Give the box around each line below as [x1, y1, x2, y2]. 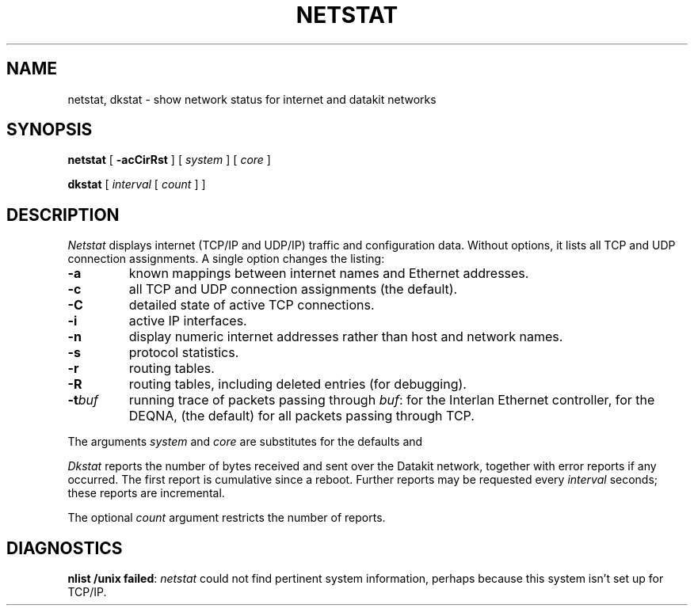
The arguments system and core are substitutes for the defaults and [67, 435, 423, 449]
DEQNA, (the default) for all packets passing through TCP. [128, 408, 475, 424]
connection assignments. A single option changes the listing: [67, 252, 385, 266]
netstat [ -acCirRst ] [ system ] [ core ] [67, 153, 271, 167]
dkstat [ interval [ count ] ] [67, 177, 206, 192]
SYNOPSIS [6, 120, 93, 140]
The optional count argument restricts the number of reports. [67, 511, 386, 525]
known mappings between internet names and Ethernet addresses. [128, 265, 529, 282]
